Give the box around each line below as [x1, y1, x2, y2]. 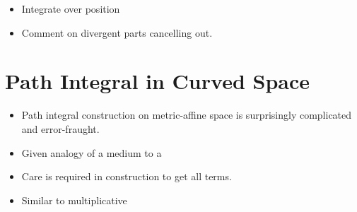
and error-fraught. [21, 121, 100, 136]
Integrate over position [21, 1, 120, 16]
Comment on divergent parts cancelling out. [21, 25, 213, 40]
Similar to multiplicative [21, 192, 127, 207]
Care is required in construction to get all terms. [21, 169, 232, 184]
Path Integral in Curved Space [5, 66, 310, 95]
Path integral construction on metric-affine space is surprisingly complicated [21, 107, 352, 122]
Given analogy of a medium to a [21, 145, 162, 160]
